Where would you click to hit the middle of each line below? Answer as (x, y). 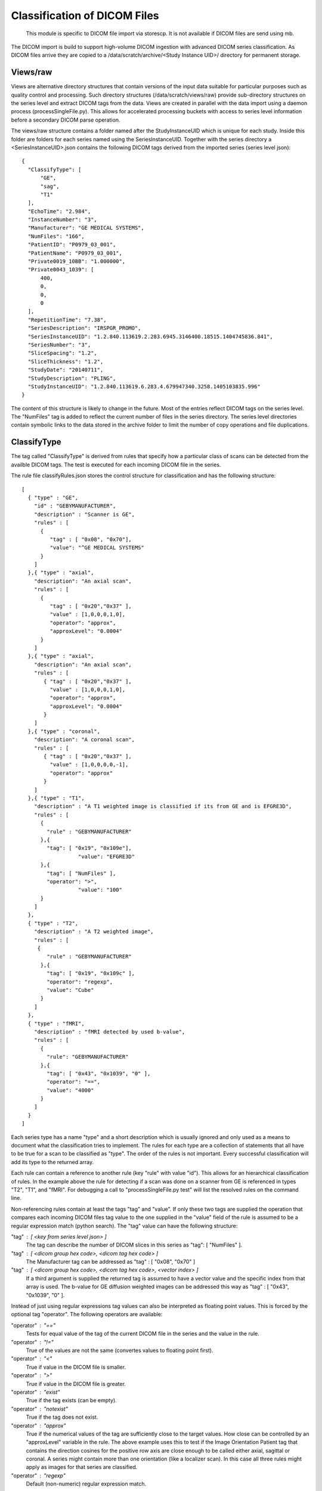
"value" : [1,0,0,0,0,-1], (89, 765)
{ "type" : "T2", (53, 923)
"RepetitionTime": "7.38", (67, 320)
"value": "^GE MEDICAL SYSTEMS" (97, 548)
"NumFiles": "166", (56, 236)
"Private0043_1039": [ (61, 270)
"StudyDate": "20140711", (66, 370)
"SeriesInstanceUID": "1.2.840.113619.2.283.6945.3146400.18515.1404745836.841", (151, 336)
